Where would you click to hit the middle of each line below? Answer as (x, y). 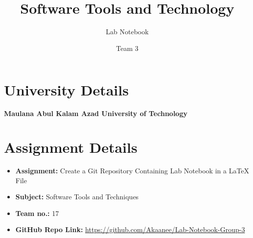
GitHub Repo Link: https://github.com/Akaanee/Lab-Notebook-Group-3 (130, 229)
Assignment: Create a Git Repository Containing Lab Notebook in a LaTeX (132, 170)
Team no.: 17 (37, 213)
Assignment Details (71, 147)
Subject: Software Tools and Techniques (77, 197)
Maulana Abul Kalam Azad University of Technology (96, 113)
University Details (66, 90)
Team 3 (127, 48)
